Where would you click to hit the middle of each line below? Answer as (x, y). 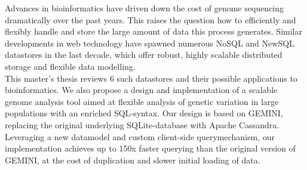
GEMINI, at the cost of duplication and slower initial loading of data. (133, 160)
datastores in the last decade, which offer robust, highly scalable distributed (144, 55)
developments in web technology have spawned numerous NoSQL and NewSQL (150, 43)
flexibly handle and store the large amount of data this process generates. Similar (153, 31)
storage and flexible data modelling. (70, 66)
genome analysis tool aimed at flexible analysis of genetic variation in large (142, 101)
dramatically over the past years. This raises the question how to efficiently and (151, 19)
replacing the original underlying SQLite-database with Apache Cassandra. (142, 124)
